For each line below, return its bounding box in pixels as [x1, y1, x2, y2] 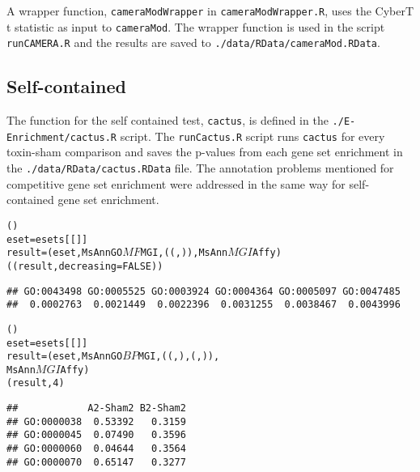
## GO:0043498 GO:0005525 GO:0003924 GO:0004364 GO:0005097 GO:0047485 [6, 285, 401, 297]
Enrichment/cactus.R [6, 131, 117, 143]
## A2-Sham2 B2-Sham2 [6, 402, 186, 415]
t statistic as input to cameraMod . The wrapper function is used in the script [6, 18, 385, 35]
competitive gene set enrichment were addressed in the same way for [6, 175, 346, 192]
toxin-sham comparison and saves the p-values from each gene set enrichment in [6, 143, 403, 160]
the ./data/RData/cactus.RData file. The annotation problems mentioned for [6, 159, 394, 176]
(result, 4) [6, 377, 65, 389]
